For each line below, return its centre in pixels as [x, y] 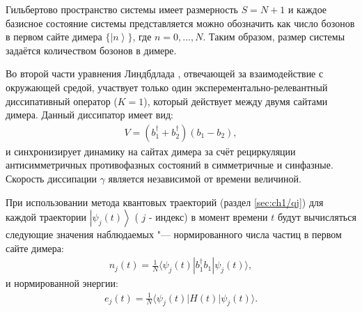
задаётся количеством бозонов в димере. [91, 50]
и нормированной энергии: [62, 283]
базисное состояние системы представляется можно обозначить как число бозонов [180, 23]
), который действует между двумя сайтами [236, 101]
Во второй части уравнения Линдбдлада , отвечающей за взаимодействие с [165, 73]
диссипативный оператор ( [62, 101]
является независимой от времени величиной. [205, 178]
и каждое [307, 9]
